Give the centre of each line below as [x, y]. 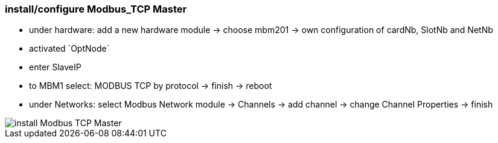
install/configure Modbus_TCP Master [96, 9]
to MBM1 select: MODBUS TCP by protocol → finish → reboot [151, 86]
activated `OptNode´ [69, 49]
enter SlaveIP [55, 67]
